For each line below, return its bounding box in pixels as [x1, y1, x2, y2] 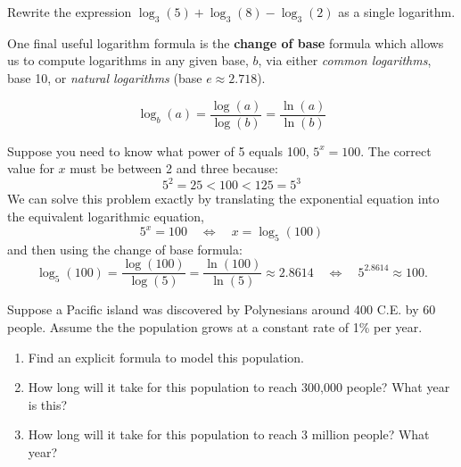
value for [7, 159, 54, 178]
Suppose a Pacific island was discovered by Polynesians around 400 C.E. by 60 [7, 300, 436, 319]
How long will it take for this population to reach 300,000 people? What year [28, 378, 450, 396]
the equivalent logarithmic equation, [7, 206, 204, 225]
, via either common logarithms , [258, 51, 432, 70]
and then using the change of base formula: [7, 239, 243, 258]
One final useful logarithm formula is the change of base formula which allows [7, 33, 444, 52]
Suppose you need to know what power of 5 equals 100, [7, 141, 309, 160]
